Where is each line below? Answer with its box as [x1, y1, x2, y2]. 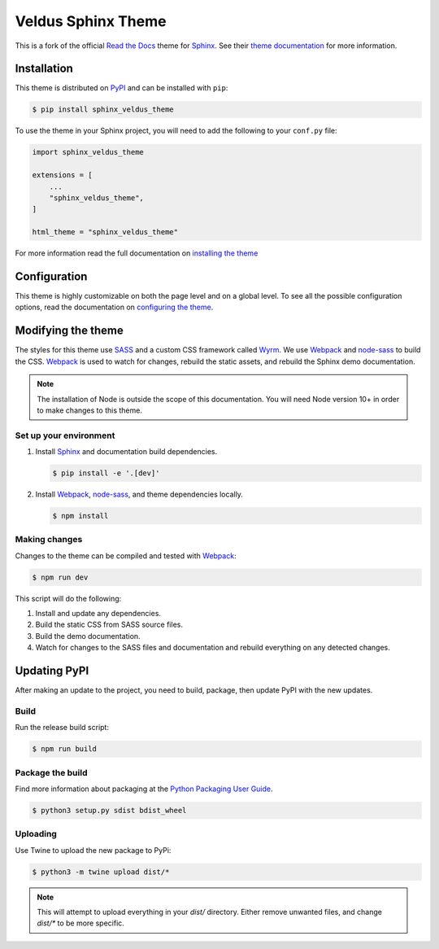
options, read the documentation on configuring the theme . [15, 302, 214, 313]
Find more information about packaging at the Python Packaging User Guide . [15, 784, 273, 794]
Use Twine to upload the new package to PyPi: [15, 845, 172, 855]
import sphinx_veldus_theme [32, 147, 144, 157]
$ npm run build [32, 745, 98, 754]
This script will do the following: [15, 593, 122, 603]
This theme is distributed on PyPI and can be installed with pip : [15, 83, 228, 93]
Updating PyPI [15, 664, 89, 678]
